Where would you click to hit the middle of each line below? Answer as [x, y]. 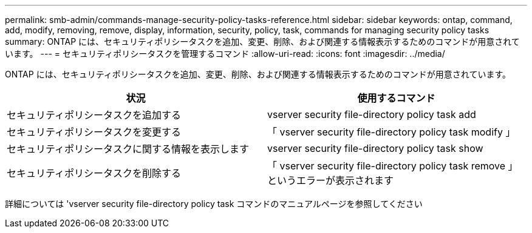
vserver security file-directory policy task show [375, 148]
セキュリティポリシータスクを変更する [94, 132]
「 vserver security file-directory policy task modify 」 [391, 132]
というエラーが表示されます [331, 180]
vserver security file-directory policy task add [372, 114]
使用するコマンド [396, 98]
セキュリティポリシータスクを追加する [94, 115]
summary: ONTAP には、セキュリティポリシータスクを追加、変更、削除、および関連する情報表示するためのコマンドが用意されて [262, 41]
